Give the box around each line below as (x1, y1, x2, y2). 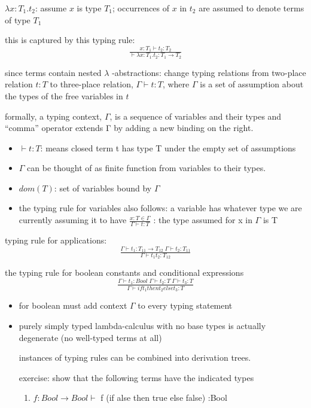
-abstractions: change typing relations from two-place (112, 66, 306, 78)
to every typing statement (138, 299, 233, 312)
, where (162, 78, 190, 90)
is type (77, 2, 102, 14)
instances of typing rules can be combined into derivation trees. (19, 351, 251, 364)
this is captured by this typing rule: (5, 34, 135, 46)
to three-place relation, (50, 78, 133, 90)
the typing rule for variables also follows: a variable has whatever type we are (19, 202, 302, 214)
